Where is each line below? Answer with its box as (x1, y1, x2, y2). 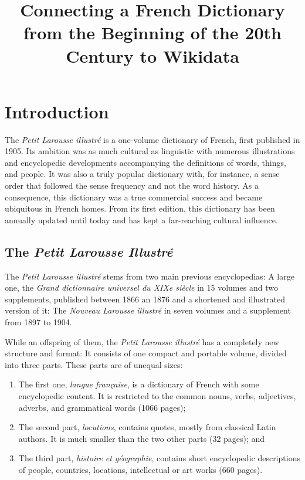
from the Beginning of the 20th (23, 21, 282, 45)
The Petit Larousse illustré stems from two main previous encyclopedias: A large (5, 270, 294, 282)
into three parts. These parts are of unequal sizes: (5, 358, 183, 370)
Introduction (5, 99, 109, 123)
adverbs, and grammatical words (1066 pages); (18, 401, 186, 413)
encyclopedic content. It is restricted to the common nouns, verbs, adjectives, (18, 389, 296, 401)
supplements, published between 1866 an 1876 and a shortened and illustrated (5, 292, 286, 305)
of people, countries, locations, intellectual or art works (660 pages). (18, 463, 263, 475)
